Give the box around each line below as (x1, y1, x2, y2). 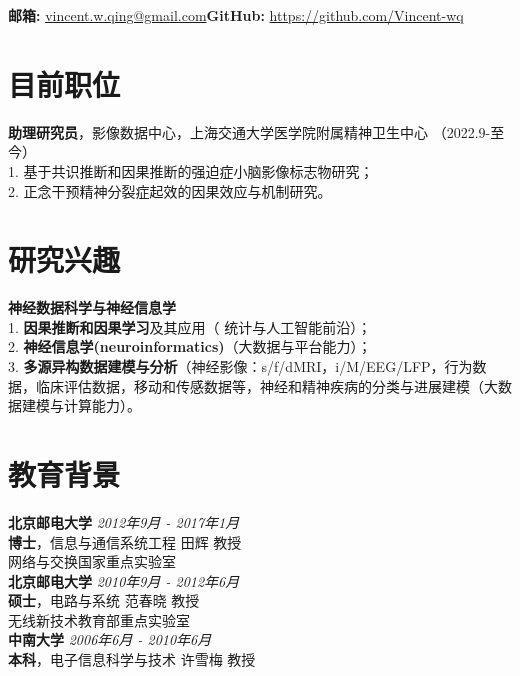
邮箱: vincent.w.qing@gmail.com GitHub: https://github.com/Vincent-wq (8, 5, 464, 25)
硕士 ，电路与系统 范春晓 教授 (8, 590, 200, 611)
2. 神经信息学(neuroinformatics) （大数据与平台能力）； (8, 336, 372, 357)
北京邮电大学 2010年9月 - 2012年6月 (8, 570, 240, 591)
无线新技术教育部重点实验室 (8, 609, 190, 630)
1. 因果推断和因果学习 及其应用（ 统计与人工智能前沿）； (8, 316, 372, 337)
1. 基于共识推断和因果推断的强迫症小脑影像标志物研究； (8, 160, 374, 181)
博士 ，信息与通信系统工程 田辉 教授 (8, 531, 242, 552)
